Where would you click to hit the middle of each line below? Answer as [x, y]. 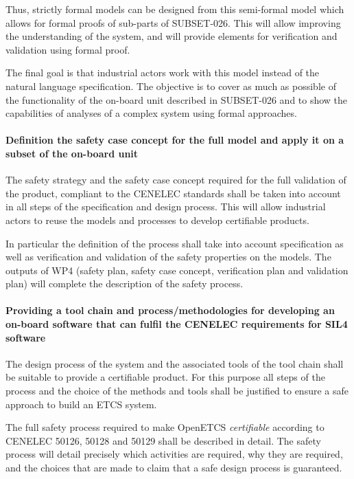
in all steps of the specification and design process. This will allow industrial [166, 207]
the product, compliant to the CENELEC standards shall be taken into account [173, 193]
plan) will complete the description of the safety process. [125, 283]
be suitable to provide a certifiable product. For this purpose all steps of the [165, 377]
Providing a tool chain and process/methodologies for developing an [170, 310]
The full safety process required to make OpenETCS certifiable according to [165, 427]
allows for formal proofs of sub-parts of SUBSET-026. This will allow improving [173, 22]
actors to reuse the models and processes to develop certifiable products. [157, 220]
